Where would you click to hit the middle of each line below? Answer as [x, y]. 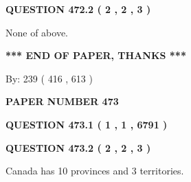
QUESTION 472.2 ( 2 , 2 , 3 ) [78, 9]
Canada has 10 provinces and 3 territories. [95, 171]
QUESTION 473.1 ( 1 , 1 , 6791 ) [87, 124]
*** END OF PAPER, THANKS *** [96, 55]
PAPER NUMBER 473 [62, 101]
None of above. [37, 32]
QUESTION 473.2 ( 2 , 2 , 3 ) [78, 147]
